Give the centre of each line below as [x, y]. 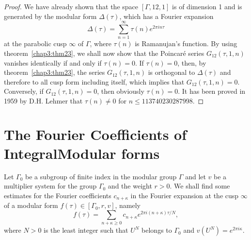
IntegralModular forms [82, 153]
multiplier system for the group [50, 186]
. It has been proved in [212, 91]
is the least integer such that [86, 230]
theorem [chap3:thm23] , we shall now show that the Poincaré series [104, 53]
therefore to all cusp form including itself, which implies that [94, 81]
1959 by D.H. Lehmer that [43, 100]
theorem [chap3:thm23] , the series [55, 72]
